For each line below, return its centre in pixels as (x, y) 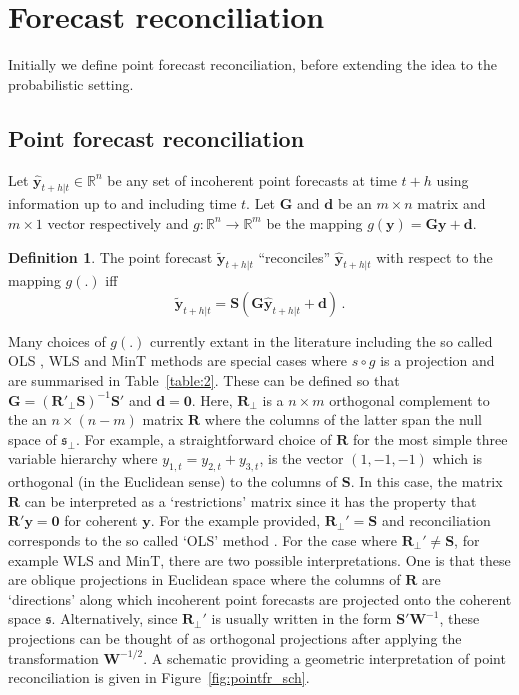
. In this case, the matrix (426, 481)
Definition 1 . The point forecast (110, 256)
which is (457, 458)
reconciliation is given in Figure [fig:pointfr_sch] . (159, 677)
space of (32, 438)
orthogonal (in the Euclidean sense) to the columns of (173, 481)
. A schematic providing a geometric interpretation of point (324, 657)
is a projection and (437, 360)
